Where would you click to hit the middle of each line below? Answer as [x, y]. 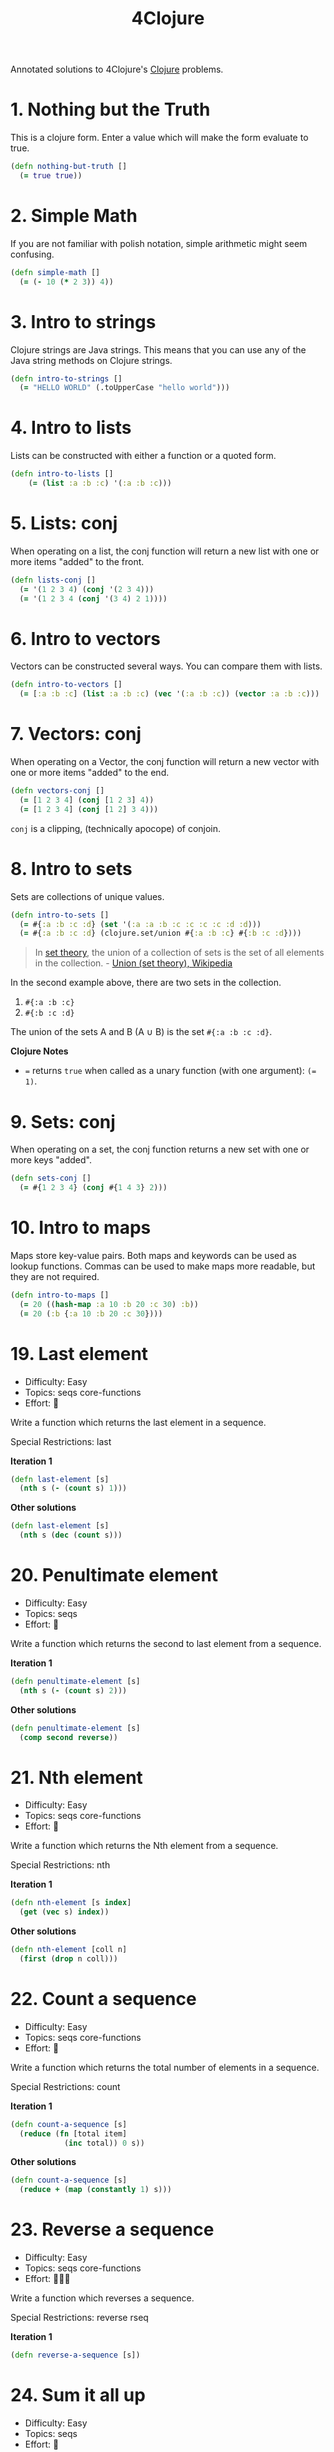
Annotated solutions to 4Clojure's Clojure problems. [117, 69]
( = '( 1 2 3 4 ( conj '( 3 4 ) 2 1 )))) [93, 598]
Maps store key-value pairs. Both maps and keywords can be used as [153, 1255]
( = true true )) [51, 176]
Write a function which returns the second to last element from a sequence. [166, 1643]
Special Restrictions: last [61, 1441]
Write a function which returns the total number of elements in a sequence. [165, 2067]
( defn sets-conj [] [51, 1178]
